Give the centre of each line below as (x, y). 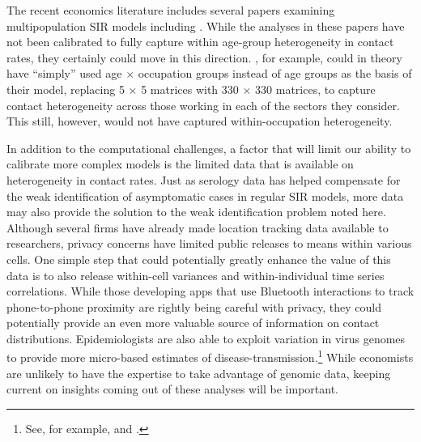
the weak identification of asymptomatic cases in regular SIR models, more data (205, 195)
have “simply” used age (64, 73)
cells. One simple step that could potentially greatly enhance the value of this (199, 259)
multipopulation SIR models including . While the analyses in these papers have (206, 25)
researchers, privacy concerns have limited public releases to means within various (209, 243)
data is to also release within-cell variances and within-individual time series (196, 275)
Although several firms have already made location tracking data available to (198, 227)
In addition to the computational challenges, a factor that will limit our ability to (209, 148)
